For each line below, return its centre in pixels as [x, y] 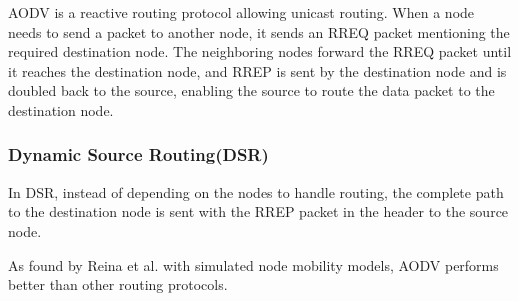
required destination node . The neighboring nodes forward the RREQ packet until [260, 51]
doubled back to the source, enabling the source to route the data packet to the [251, 90]
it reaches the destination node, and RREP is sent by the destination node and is [257, 70]
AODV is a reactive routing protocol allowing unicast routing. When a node [241, 12]
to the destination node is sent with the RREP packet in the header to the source [258, 211]
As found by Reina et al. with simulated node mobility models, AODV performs [253, 264]
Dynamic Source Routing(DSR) [138, 154]
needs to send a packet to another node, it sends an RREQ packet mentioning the [259, 31]
